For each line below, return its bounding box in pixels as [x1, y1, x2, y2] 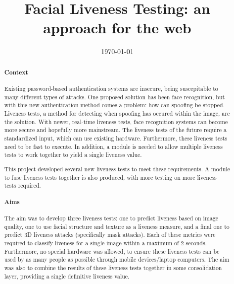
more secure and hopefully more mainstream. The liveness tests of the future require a [4, 126, 227, 134]
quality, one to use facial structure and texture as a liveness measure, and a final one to [4, 222, 230, 230]
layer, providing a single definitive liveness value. [4, 272, 130, 280]
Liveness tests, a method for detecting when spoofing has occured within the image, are [4, 109, 230, 118]
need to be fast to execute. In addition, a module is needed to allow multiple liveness [4, 142, 223, 150]
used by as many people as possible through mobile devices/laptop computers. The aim [4, 255, 230, 264]
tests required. [4, 181, 41, 190]
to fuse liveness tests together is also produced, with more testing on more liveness [4, 173, 217, 181]
